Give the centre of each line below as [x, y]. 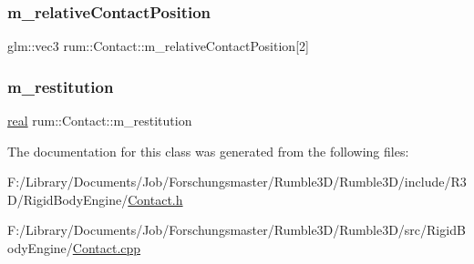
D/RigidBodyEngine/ [68, 199]
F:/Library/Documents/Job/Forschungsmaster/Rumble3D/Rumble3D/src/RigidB [237, 230]
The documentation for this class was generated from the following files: [208, 151]
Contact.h [155, 199]
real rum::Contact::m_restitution [100, 121]
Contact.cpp [107, 248]
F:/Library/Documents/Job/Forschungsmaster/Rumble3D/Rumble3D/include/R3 [237, 182]
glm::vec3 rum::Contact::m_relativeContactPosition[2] [158, 46]
